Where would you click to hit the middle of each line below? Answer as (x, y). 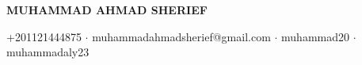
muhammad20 (316, 36)
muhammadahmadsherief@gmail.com (181, 36)
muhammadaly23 (48, 52)
